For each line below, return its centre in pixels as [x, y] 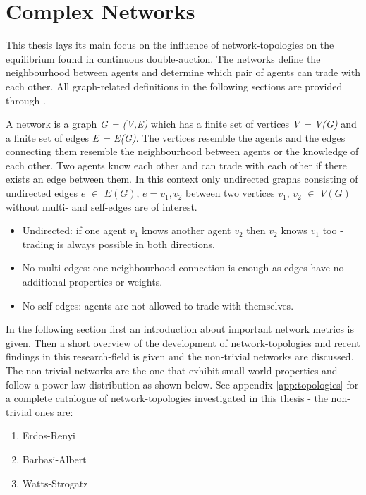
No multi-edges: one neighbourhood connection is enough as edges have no [183, 268]
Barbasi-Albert [54, 459]
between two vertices [230, 193]
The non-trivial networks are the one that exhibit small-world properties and [172, 370]
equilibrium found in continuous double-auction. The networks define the [163, 58]
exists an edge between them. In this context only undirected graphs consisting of [182, 179]
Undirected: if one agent [74, 230]
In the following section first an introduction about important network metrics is [180, 329]
